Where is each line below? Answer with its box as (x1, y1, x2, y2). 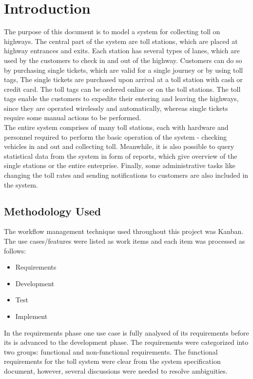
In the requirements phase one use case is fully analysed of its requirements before (4, 327, 249, 337)
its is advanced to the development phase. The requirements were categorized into (4, 337, 249, 347)
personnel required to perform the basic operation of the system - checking (4, 131, 227, 142)
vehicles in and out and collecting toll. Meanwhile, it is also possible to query (4, 141, 234, 151)
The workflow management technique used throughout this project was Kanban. (4, 226, 244, 236)
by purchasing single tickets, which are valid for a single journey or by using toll (4, 64, 243, 75)
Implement (15, 311, 48, 321)
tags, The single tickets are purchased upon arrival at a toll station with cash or (4, 74, 243, 84)
